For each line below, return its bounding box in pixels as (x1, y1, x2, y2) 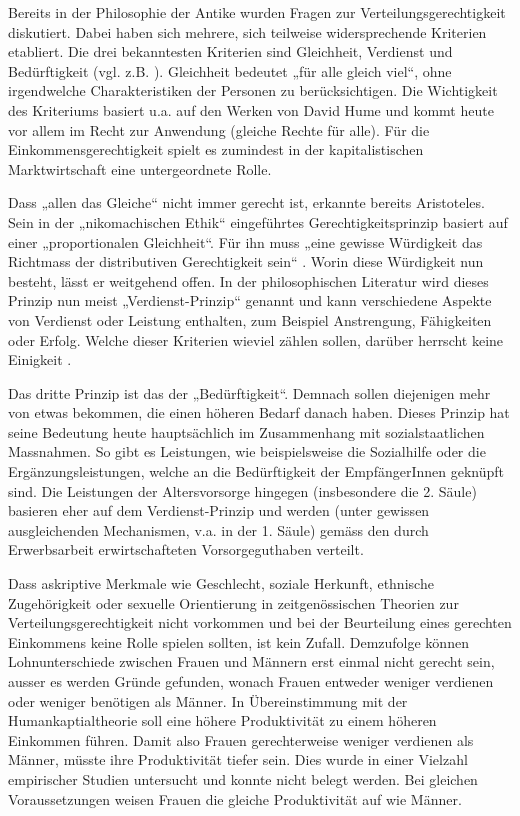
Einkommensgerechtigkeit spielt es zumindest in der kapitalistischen (8, 139, 424, 160)
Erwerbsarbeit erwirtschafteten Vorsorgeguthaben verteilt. (8, 539, 364, 560)
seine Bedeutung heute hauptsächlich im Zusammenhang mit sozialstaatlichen (8, 421, 485, 442)
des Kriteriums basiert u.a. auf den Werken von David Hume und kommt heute (8, 99, 494, 120)
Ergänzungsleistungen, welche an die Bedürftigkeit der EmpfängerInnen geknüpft (8, 461, 505, 482)
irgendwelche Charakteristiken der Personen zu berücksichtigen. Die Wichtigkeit (8, 80, 498, 101)
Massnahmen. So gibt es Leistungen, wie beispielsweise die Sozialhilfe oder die (8, 441, 486, 462)
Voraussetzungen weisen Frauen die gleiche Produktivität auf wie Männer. (8, 788, 462, 809)
